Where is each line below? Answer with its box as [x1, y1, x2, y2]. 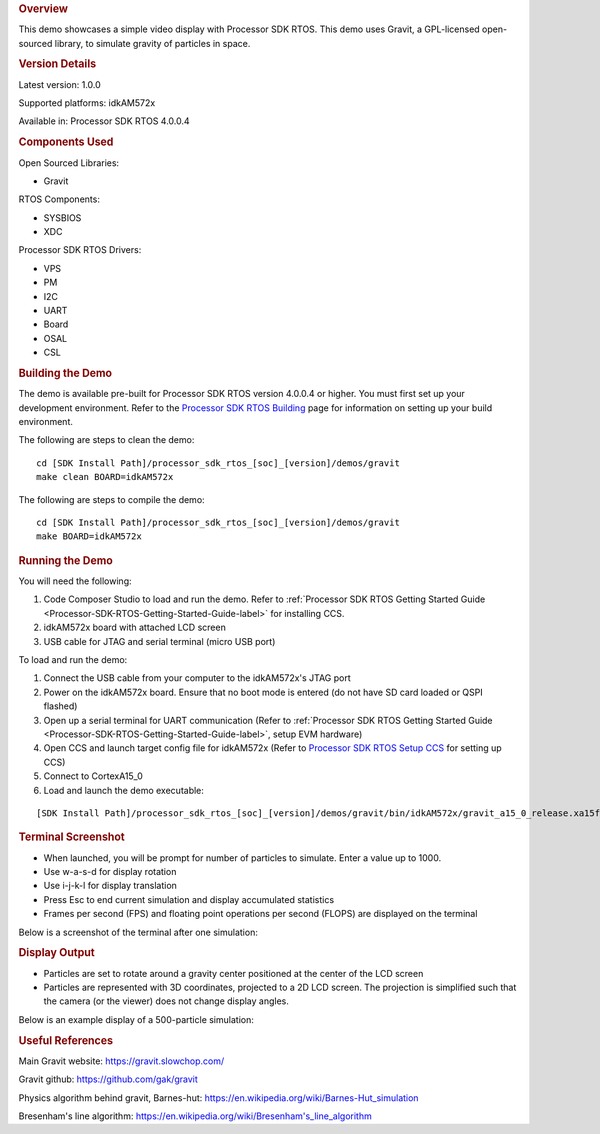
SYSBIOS [43, 211, 82, 224]
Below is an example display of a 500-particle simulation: [18, 1013, 254, 1025]
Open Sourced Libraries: [18, 156, 120, 169]
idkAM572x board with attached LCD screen [43, 621, 227, 634]
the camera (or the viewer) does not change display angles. [43, 995, 290, 1007]
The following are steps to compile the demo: [18, 493, 205, 505]
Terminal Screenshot [18, 830, 125, 844]
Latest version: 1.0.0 [18, 78, 102, 90]
